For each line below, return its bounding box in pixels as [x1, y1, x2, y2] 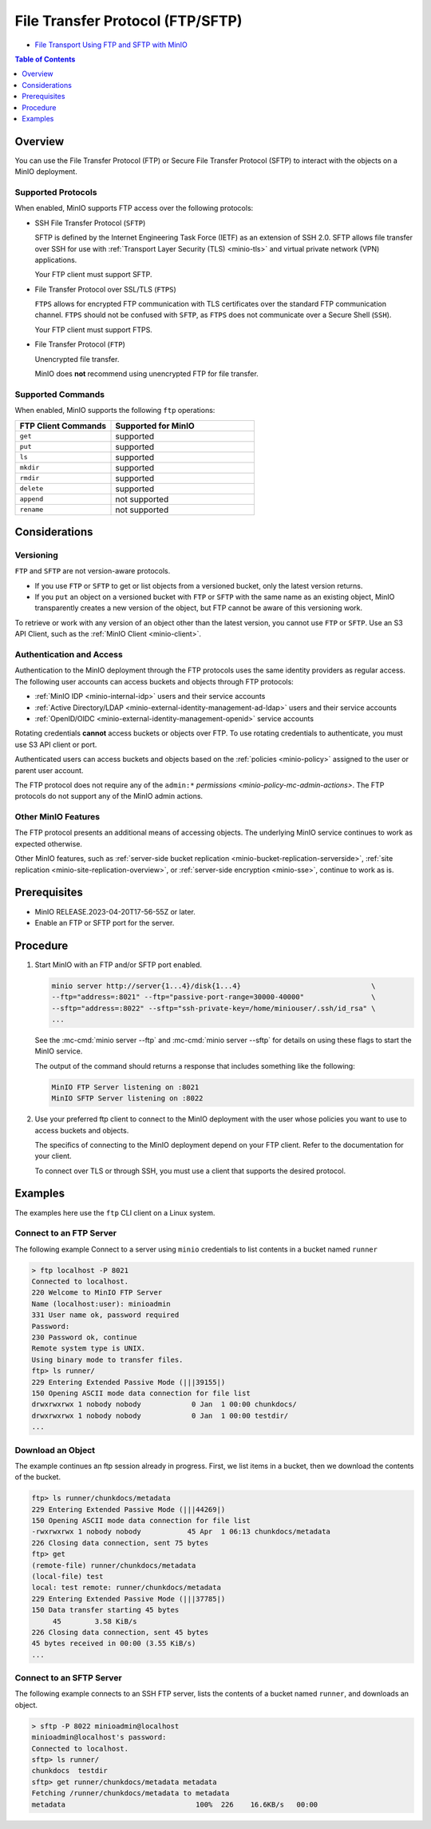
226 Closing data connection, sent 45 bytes [31, 1628, 209, 1637]
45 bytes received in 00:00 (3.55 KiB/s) [31, 1639, 196, 1648]
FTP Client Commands [19, 420, 107, 431]
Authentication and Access [14, 649, 123, 661]
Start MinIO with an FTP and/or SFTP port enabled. [34, 959, 203, 970]
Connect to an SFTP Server [14, 1672, 123, 1684]
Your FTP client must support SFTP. [34, 270, 152, 280]
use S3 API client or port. [14, 740, 97, 749]
